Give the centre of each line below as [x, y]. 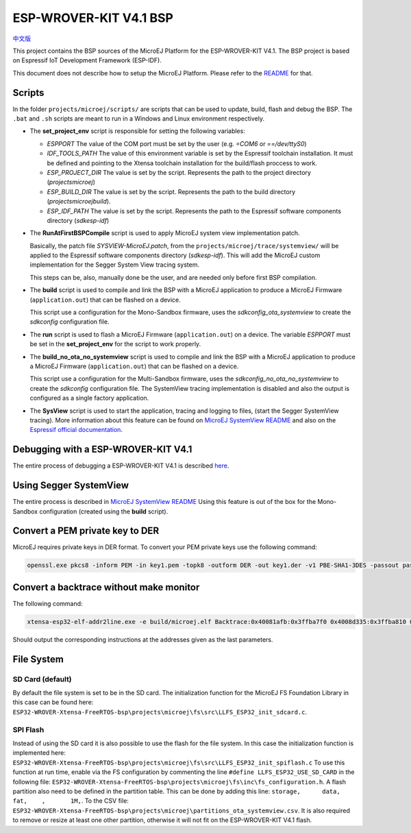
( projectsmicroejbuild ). [79, 202]
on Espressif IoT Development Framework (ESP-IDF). [87, 60]
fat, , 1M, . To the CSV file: [71, 801]
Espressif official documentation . [76, 430]
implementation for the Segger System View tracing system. [115, 265]
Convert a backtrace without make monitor [106, 587]
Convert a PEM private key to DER [86, 531]
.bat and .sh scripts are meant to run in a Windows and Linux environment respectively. [139, 119]
